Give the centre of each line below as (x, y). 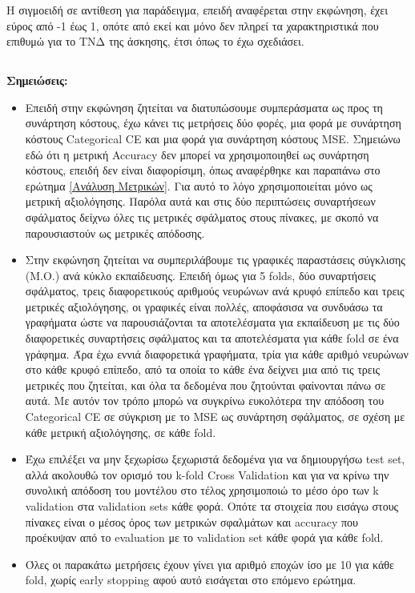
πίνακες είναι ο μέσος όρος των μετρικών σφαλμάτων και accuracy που (191, 521)
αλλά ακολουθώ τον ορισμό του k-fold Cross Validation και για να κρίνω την (207, 474)
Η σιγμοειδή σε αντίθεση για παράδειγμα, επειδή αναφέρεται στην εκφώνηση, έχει (197, 10)
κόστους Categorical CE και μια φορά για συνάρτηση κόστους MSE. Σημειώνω (213, 138)
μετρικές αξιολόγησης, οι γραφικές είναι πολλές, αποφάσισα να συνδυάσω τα (204, 306)
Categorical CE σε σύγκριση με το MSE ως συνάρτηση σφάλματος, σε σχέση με (215, 417)
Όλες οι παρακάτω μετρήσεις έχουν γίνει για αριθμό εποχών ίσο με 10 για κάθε (210, 564)
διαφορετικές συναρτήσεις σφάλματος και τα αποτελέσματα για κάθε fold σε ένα (212, 338)
